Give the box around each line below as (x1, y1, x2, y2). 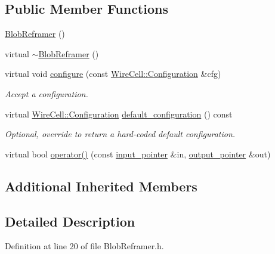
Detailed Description (5, 212, 135, 230)
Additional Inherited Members (5, 176, 197, 195)
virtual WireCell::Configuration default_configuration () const (5, 107, 233, 120)
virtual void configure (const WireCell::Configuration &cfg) (5, 67, 221, 80)
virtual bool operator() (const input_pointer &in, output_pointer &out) (5, 147, 271, 160)
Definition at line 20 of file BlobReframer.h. (5, 240, 164, 252)
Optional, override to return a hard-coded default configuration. (5, 128, 236, 140)
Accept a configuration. (5, 87, 88, 100)
